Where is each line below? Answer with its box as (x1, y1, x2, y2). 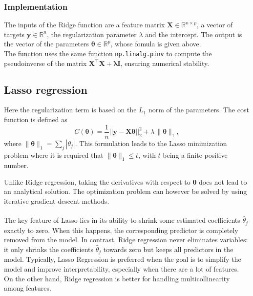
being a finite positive (163, 149, 228, 160)
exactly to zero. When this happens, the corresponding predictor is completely (4, 225, 238, 235)
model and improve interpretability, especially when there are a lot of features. (4, 263, 239, 274)
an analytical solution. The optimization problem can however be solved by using (4, 186, 247, 196)
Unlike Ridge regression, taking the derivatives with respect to (4, 176, 190, 187)
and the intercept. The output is (145, 29, 242, 39)
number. (4, 160, 29, 170)
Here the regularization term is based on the (4, 105, 137, 115)
